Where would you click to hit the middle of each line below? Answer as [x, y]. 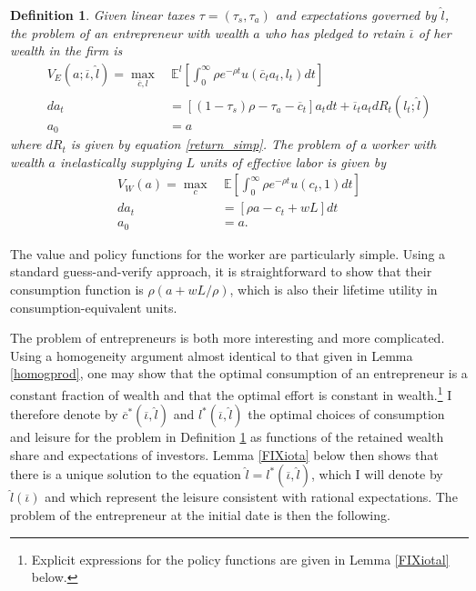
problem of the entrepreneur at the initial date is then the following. [200, 515]
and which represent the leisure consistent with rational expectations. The [251, 497]
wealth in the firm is [66, 50]
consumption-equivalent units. [94, 307]
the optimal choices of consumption [346, 414]
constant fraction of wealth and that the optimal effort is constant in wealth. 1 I [231, 393]
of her [435, 32]
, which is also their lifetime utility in [334, 290]
